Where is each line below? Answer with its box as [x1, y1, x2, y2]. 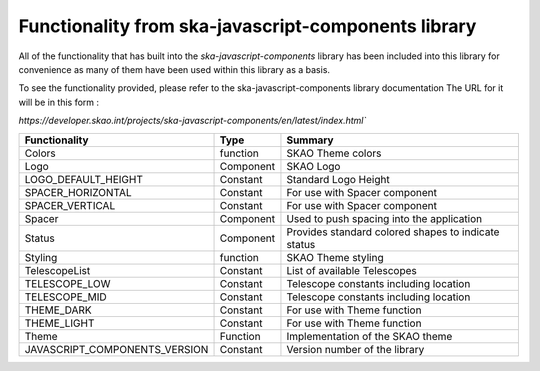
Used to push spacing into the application [286, 211, 483, 225]
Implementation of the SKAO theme [286, 329, 453, 343]
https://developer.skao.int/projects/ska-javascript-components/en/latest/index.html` [18, 115, 367, 127]
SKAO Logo [286, 159, 341, 173]
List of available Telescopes [286, 263, 417, 277]
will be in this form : [18, 96, 100, 108]
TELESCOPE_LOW [24, 276, 111, 290]
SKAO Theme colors [286, 146, 382, 160]
